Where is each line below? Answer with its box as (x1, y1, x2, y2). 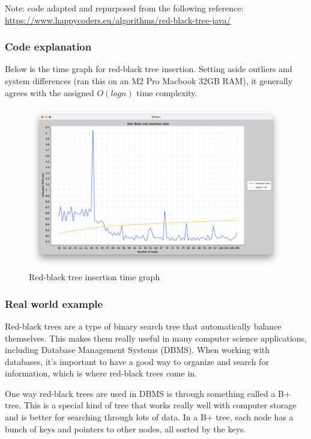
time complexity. (136, 86, 198, 99)
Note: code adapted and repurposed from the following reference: (5, 2, 244, 14)
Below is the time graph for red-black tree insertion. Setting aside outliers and (5, 63, 292, 75)
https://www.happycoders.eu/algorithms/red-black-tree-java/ (5, 13, 231, 26)
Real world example (5, 296, 103, 311)
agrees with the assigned (5, 86, 94, 99)
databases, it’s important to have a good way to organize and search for (5, 355, 269, 367)
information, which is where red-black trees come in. (5, 367, 197, 379)
